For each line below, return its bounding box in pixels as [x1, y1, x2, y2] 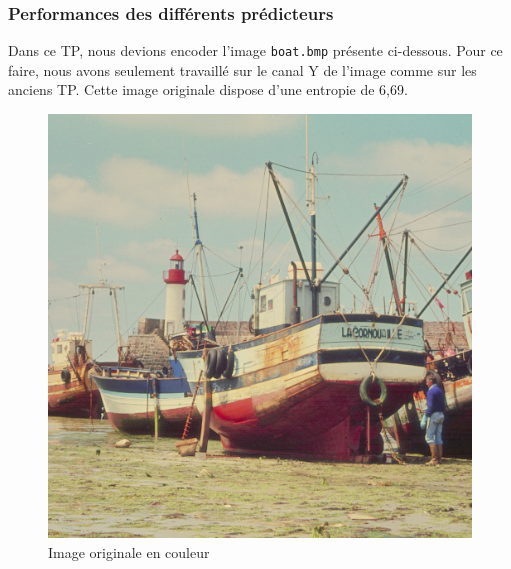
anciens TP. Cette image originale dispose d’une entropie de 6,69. [8, 79, 408, 100]
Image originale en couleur [48, 541, 210, 562]
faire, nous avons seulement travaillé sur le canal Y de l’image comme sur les [8, 59, 477, 80]
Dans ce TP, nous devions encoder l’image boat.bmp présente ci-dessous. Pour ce [8, 40, 503, 61]
